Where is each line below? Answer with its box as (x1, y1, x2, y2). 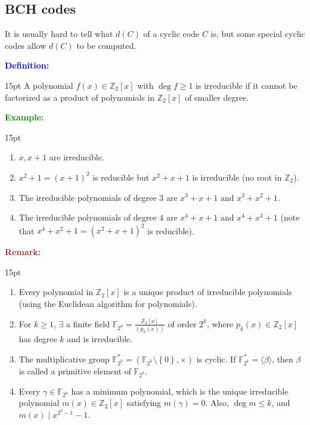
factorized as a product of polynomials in (5, 91, 155, 103)
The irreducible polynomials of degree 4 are (18, 211, 178, 224)
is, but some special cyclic (210, 27, 305, 40)
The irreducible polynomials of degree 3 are (18, 191, 178, 203)
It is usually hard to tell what (5, 27, 113, 40)
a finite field (66, 317, 110, 330)
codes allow (5, 39, 46, 51)
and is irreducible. (67, 333, 133, 345)
